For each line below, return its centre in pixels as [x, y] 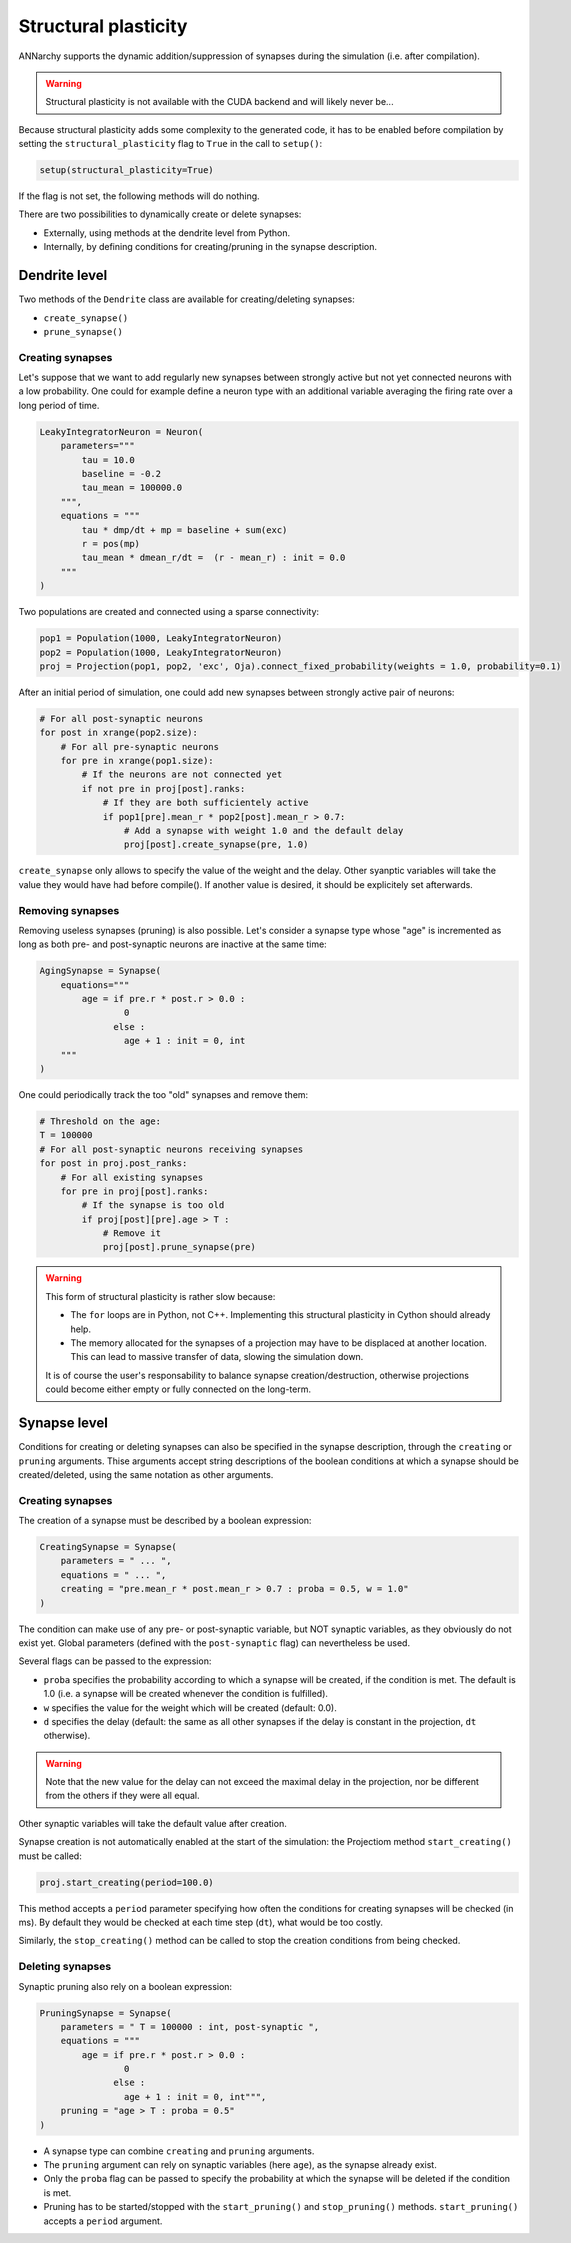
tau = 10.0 [108, 459]
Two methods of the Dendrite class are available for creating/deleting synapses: [186, 299]
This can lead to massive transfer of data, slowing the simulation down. [217, 1357]
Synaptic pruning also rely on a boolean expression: [125, 1986]
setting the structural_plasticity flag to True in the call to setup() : [170, 144]
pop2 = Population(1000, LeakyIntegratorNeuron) [161, 652]
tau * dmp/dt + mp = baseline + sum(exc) [184, 529]
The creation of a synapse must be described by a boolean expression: [165, 1521]
